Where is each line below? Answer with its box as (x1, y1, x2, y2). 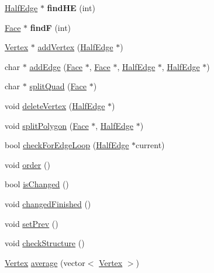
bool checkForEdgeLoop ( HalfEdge (5, 139, 129, 151)
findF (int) (30, 21, 71, 33)
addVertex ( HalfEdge (37, 41, 113, 53)
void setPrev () (5, 217, 58, 229)
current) (136, 139, 165, 151)
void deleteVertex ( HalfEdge (5, 99, 105, 111)
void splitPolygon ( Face (5, 119, 89, 131)
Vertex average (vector (5, 256, 85, 268)
